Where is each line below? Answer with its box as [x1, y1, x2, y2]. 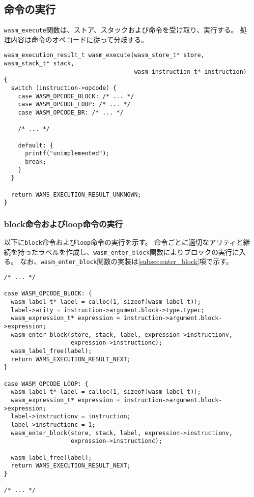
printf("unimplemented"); [25, 150, 110, 157]
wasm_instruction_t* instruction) [134, 68, 247, 75]
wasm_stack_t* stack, [4, 60, 75, 67]
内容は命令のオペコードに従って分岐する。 [10, 34, 148, 44]
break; [25, 158, 46, 165]
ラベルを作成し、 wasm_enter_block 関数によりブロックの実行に [38, 246, 239, 257]
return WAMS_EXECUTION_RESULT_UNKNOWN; [11, 191, 141, 198]
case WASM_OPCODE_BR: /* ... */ [18, 109, 124, 117]
